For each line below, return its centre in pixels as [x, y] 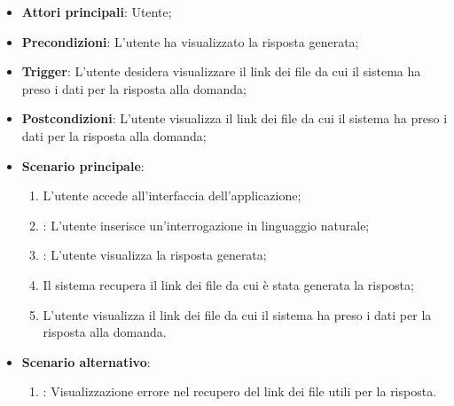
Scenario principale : [83, 165]
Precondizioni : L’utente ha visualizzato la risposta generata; [190, 41]
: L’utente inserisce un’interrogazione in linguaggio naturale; [206, 225]
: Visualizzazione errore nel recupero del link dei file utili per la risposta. [240, 391]
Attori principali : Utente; [97, 12]
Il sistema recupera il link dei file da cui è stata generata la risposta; [228, 284]
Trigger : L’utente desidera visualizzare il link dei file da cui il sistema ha [221, 71]
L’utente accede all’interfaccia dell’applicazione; [172, 195]
